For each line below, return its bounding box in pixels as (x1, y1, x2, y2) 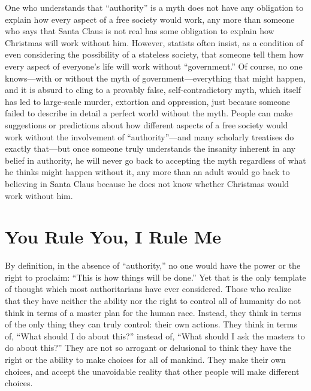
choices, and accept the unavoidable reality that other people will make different (5, 365, 300, 377)
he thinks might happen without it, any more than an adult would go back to (5, 166, 290, 178)
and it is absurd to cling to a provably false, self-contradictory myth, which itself (5, 83, 301, 96)
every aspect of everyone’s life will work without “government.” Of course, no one (5, 59, 303, 72)
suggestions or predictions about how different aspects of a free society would (5, 118, 288, 131)
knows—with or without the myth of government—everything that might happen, (5, 71, 306, 84)
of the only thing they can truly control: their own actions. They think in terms (5, 318, 298, 330)
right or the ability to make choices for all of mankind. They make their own (5, 353, 286, 365)
